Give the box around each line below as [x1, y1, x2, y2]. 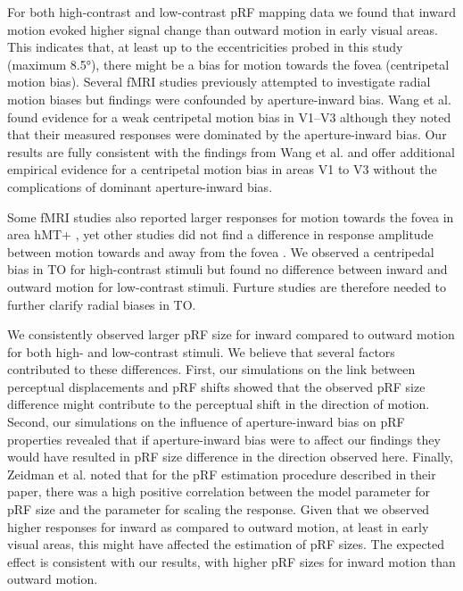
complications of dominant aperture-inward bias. [7, 177, 273, 196]
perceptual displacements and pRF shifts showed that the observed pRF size [7, 377, 426, 395]
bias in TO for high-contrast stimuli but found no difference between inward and [7, 260, 448, 279]
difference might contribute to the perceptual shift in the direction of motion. [7, 395, 430, 413]
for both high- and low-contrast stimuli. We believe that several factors [7, 342, 395, 361]
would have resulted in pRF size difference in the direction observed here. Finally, [7, 447, 453, 466]
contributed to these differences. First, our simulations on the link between [7, 360, 416, 379]
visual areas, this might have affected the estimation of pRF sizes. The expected [7, 535, 445, 554]
